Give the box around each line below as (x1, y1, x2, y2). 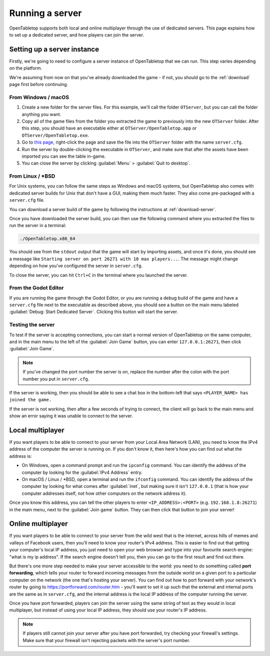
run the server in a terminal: (9, 223, 66, 229)
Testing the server (9, 321, 55, 328)
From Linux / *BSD (9, 173, 55, 180)
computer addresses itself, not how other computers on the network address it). (21, 490, 187, 496)
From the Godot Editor (9, 284, 64, 291)
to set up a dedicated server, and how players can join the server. (9, 32, 144, 38)
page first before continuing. (9, 82, 68, 88)
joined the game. (9, 397, 52, 403)
